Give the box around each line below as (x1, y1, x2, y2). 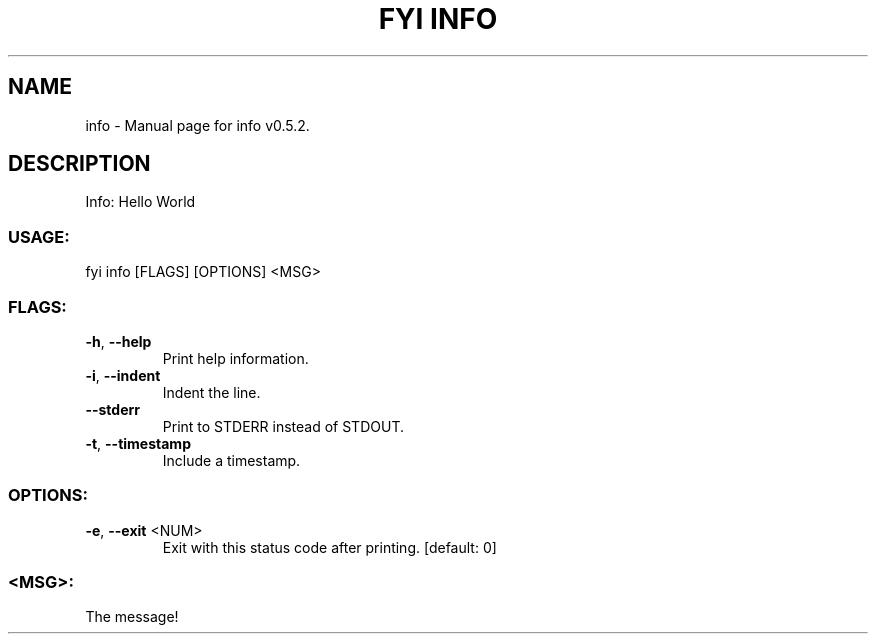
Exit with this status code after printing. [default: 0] (162, 538, 497, 556)
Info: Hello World (85, 193, 196, 211)
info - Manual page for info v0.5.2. (85, 116, 310, 134)
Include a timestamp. (162, 451, 301, 469)
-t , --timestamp (85, 434, 191, 452)
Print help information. (162, 349, 309, 367)
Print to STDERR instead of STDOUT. (162, 417, 404, 435)
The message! (85, 608, 179, 626)
